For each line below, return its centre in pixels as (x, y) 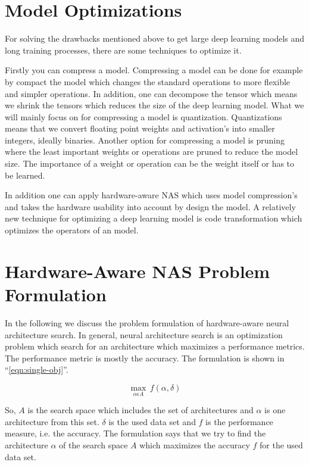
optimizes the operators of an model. (72, 230)
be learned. (25, 175)
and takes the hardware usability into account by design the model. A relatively (150, 206)
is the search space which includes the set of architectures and (141, 410)
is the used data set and (152, 421)
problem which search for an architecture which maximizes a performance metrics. (155, 346)
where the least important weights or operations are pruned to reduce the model (152, 152)
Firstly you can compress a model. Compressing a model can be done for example (154, 70)
